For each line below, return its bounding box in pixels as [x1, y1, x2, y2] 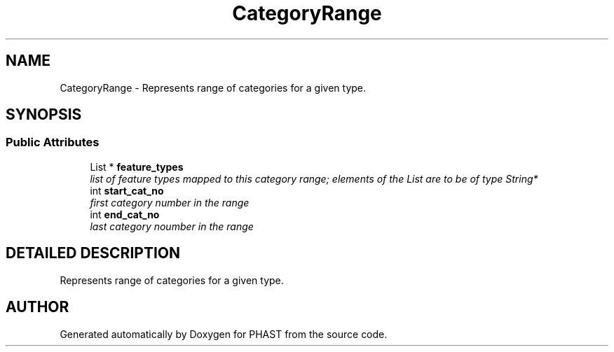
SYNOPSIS [6, 106, 82, 124]
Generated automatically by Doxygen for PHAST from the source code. [60, 328, 388, 340]
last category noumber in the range [90, 220, 254, 232]
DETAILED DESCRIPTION [6, 244, 181, 262]
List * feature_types [90, 160, 184, 173]
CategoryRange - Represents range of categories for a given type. [60, 81, 367, 94]
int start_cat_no [90, 184, 164, 197]
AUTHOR [6, 298, 69, 316]
